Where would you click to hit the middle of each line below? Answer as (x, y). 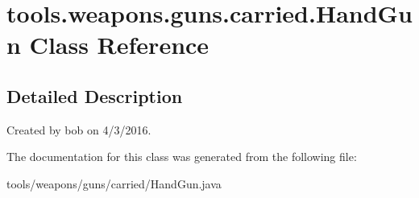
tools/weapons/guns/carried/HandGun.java (114, 183)
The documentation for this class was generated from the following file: (182, 157)
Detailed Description (95, 95)
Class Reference (119, 45)
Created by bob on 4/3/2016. (79, 129)
